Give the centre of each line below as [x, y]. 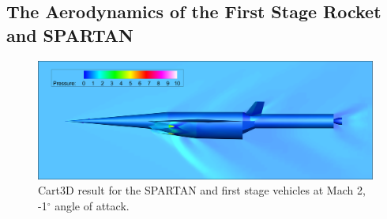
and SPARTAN [70, 34]
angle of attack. [92, 206]
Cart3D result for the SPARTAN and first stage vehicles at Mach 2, [202, 190]
